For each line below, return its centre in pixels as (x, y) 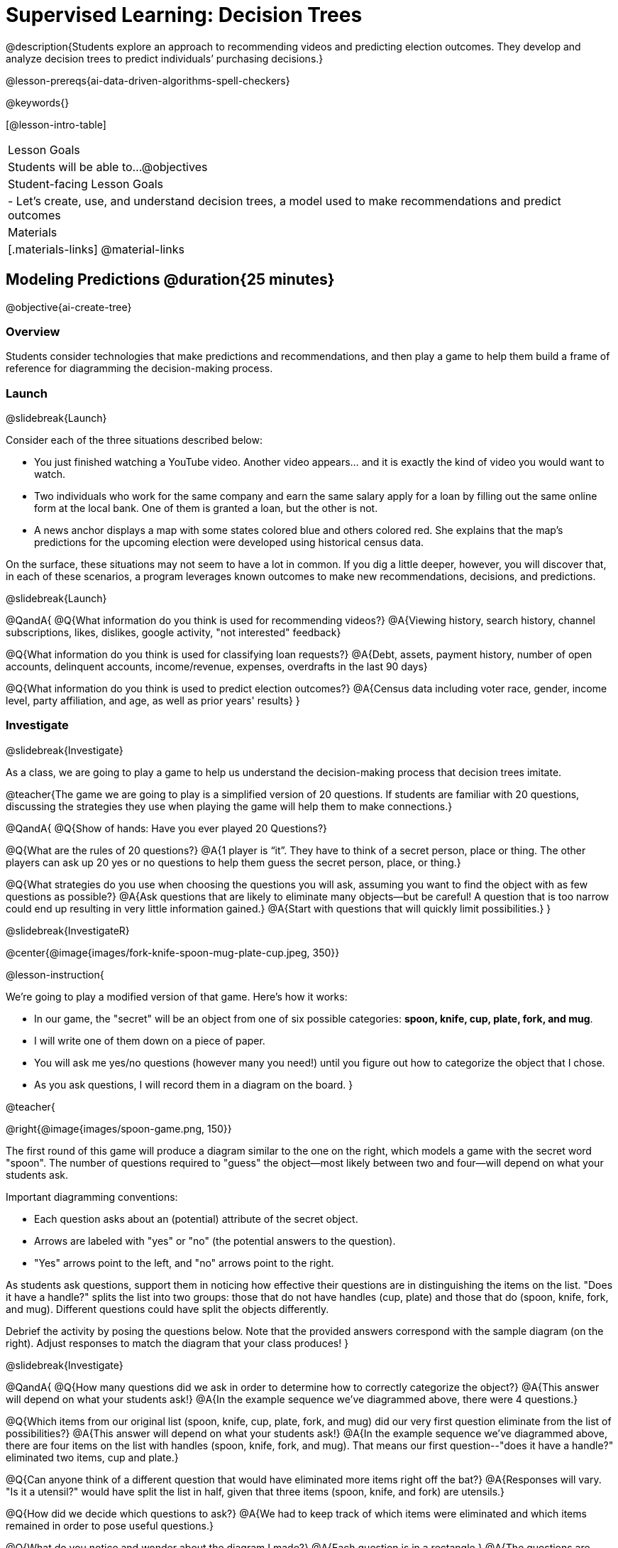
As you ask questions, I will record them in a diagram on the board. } (194, 1084)
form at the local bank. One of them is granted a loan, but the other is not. (206, 508)
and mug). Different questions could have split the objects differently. (167, 1309)
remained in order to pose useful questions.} (110, 1525)
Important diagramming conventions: (92, 1197)
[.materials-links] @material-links (96, 249)
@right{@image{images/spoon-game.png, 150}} (119, 1128)
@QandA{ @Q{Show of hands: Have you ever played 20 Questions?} (167, 828)
